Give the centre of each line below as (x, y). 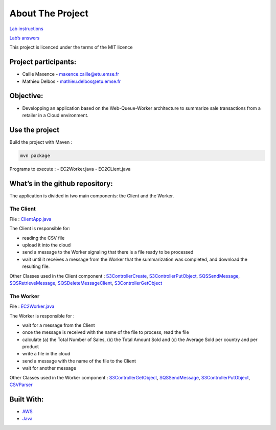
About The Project (49, 13)
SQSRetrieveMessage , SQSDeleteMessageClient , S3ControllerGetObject (86, 283)
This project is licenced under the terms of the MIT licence (71, 47)
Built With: (27, 399)
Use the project (34, 130)
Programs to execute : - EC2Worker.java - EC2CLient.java (70, 169)
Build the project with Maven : (41, 142)
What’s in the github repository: (61, 183)
